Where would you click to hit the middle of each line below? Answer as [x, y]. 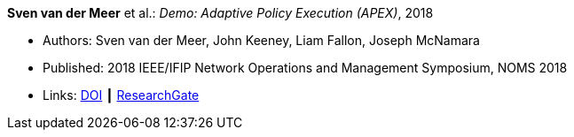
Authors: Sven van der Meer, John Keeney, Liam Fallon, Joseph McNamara [261, 40]
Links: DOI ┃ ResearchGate [121, 95]
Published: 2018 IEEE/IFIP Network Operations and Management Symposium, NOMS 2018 [305, 68]
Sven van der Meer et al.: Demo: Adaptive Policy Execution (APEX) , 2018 [220, 13]
